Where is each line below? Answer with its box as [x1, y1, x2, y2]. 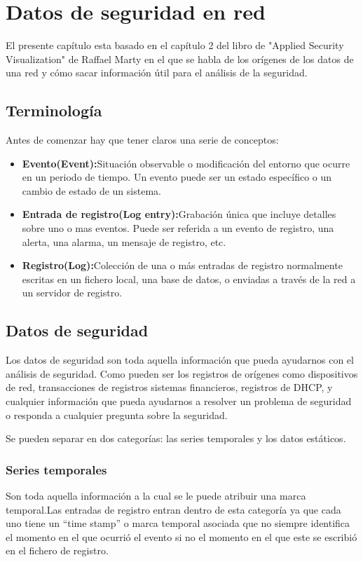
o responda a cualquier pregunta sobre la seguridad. [6, 407, 228, 422]
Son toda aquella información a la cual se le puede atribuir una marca [6, 488, 306, 503]
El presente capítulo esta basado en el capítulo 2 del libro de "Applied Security [6, 38, 344, 53]
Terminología [6, 100, 102, 121]
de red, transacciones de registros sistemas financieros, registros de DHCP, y [6, 380, 333, 395]
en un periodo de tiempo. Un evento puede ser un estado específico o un [22, 170, 332, 184]
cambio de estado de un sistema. [22, 183, 161, 198]
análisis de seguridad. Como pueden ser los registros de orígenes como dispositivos [6, 366, 358, 381]
